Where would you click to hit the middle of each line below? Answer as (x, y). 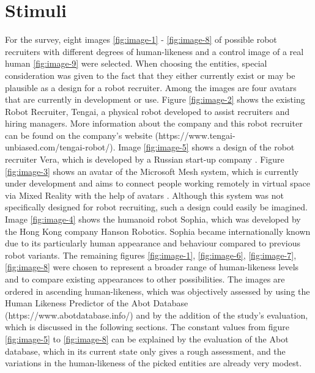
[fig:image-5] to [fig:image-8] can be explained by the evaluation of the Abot (147, 338)
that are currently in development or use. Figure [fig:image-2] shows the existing (155, 99)
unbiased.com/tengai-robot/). (60, 147)
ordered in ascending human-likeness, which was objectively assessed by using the (157, 291)
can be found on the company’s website (79, 135)
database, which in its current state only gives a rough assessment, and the (145, 351)
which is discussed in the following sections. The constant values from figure (147, 327)
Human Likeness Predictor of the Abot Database (97, 303)
